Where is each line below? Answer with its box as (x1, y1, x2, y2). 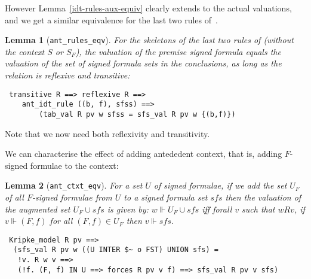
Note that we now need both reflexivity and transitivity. (5, 127, 210, 139)
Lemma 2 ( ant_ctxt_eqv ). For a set (5, 179, 143, 192)
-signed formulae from (32, 191, 112, 204)
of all (5, 191, 24, 204)
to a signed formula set (124, 191, 208, 204)
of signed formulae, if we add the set (153, 179, 287, 192)
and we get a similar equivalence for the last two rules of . (5, 13, 218, 26)
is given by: (107, 202, 149, 215)
